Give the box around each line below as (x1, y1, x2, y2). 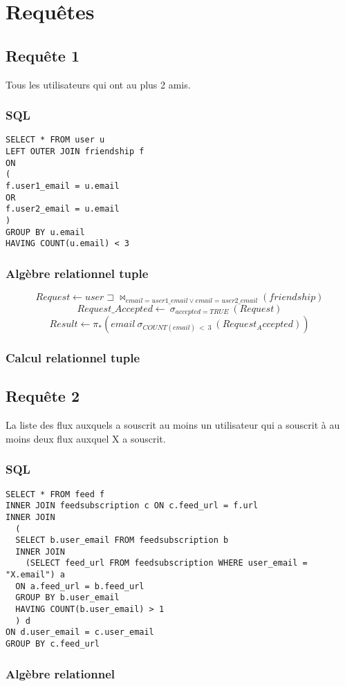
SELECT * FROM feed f (6, 489, 105, 499)
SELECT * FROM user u (6, 135, 105, 145)
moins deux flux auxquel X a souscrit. (6, 431, 166, 445)
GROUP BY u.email (6, 227, 85, 237)
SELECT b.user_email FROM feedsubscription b (15, 535, 229, 546)
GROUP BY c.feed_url (6, 639, 100, 649)
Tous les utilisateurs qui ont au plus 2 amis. (6, 77, 191, 91)
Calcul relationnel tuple (6, 349, 140, 366)
